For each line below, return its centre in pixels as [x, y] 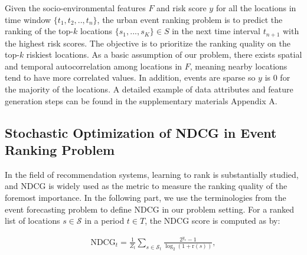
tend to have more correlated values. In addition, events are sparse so [130, 77]
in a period [104, 221]
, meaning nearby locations [239, 66]
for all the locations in [256, 8]
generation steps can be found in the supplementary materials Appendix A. [141, 100]
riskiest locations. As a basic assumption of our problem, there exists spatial [164, 54]
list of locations [32, 221]
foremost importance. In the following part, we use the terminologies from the [146, 197]
